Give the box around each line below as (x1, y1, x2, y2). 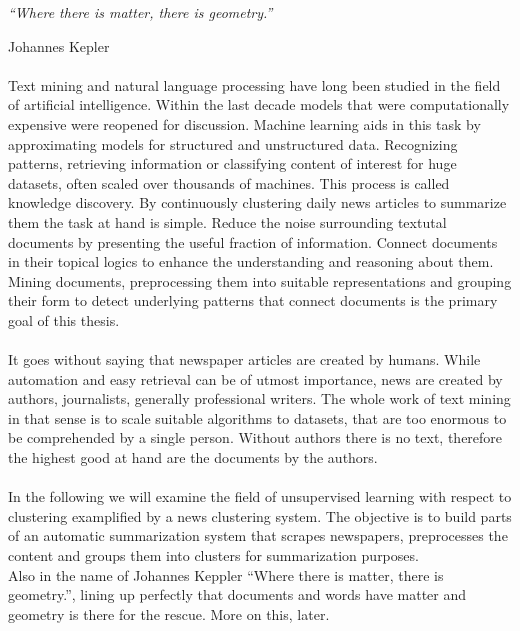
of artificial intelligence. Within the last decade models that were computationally (8, 94, 510, 115)
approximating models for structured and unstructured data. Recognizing (8, 133, 458, 154)
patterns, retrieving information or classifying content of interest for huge (8, 153, 457, 174)
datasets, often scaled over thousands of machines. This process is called (8, 172, 450, 193)
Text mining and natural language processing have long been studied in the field (8, 74, 501, 95)
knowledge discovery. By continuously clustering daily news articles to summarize (8, 192, 507, 213)
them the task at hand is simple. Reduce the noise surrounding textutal (8, 211, 447, 232)
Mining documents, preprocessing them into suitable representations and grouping (8, 270, 512, 291)
